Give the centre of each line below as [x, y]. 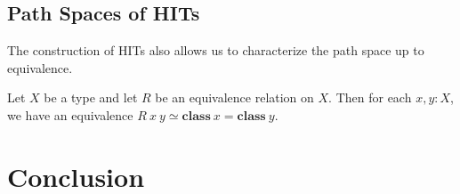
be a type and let [91, 97]
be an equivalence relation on [234, 97]
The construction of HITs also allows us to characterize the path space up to [216, 50]
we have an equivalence [70, 114]
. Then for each [370, 97]
